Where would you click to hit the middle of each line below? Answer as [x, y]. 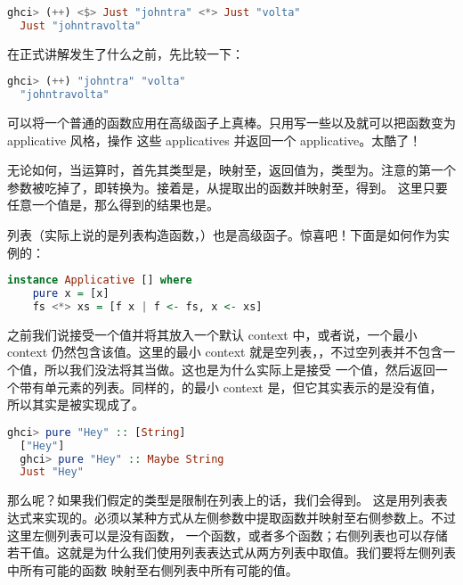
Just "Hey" [52, 472]
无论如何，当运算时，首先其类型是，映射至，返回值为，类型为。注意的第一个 [231, 170]
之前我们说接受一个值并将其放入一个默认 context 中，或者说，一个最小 [212, 334]
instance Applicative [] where [100, 280]
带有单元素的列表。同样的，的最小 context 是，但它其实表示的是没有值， [231, 387]
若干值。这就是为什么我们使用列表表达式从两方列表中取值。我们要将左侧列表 [231, 552]
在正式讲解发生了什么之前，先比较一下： [126, 53]
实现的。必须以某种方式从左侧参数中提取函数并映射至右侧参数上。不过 [250, 517]
